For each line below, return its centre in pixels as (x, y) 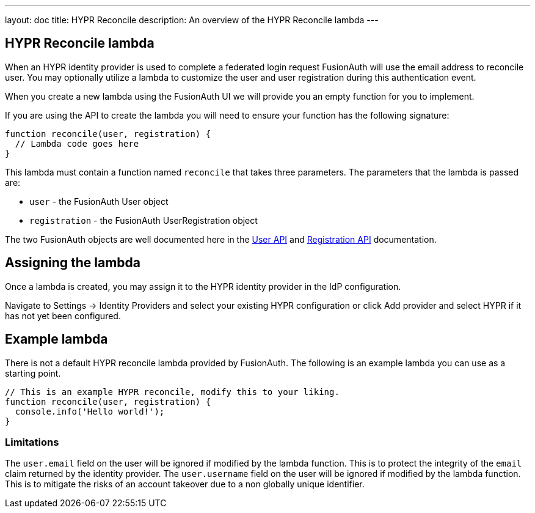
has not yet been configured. (63, 316)
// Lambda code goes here (77, 143)
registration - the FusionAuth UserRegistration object (144, 220)
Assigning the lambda (73, 263)
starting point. (33, 373)
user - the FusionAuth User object (99, 201)
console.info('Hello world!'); (90, 411)
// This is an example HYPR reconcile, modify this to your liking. (172, 392)
